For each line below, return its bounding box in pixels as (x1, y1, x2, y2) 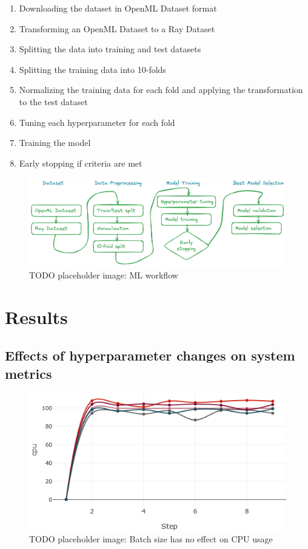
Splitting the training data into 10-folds (19, 63, 166, 75)
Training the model (19, 136, 91, 149)
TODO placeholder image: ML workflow (29, 268, 178, 281)
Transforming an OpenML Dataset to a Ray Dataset (19, 22, 215, 35)
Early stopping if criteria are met (19, 156, 142, 169)
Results (5, 304, 68, 329)
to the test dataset (19, 95, 88, 108)
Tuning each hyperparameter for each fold (19, 116, 175, 128)
